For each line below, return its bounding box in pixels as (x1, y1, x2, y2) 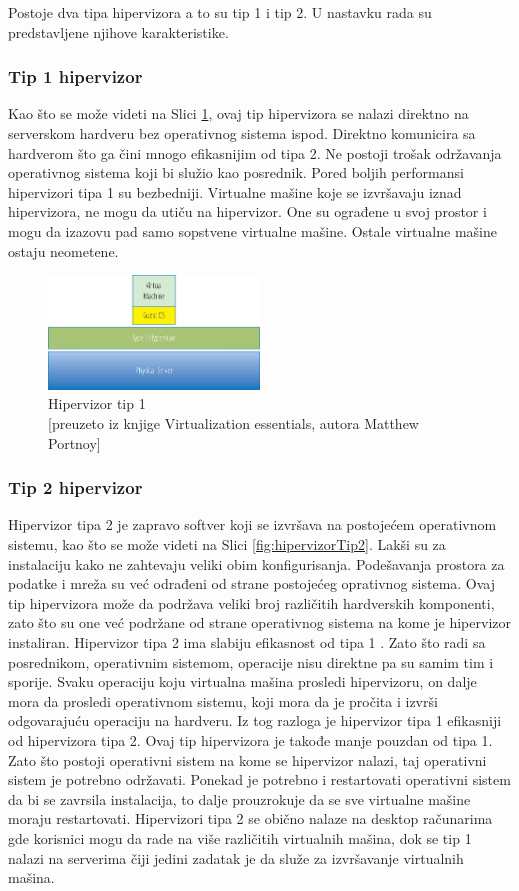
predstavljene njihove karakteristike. (8, 21, 229, 42)
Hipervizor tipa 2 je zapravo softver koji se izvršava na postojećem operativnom (8, 514, 497, 535)
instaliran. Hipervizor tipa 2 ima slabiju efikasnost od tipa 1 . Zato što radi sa (8, 632, 486, 652)
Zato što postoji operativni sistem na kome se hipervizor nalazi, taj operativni (8, 749, 487, 770)
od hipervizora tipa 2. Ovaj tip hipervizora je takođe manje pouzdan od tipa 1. (8, 729, 493, 750)
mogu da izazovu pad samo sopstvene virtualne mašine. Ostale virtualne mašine (8, 220, 497, 241)
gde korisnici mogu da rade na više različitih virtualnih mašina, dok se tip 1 (8, 827, 472, 848)
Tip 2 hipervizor (8, 475, 143, 500)
